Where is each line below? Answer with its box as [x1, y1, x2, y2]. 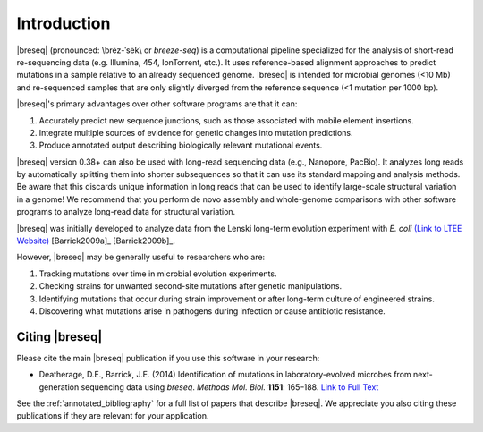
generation [38, 381, 80, 393]
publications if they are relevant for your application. [16, 411, 209, 421]
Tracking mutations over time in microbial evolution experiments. [38, 268, 277, 279]
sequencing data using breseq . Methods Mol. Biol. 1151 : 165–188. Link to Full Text [80, 381, 379, 393]
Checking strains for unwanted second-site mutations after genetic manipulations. [38, 281, 343, 292]
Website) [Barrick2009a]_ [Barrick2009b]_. [16, 235, 176, 246]
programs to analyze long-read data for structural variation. [16, 207, 236, 217]
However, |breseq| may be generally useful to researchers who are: [16, 251, 266, 263]
